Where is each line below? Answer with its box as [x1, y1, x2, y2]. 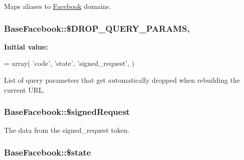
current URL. [4, 84, 45, 95]
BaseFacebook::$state [4, 146, 91, 158]
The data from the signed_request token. [4, 125, 130, 135]
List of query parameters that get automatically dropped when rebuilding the [4, 75, 240, 85]
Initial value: [4, 41, 48, 52]
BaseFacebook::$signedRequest [4, 106, 130, 118]
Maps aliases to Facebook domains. [4, 1, 111, 11]
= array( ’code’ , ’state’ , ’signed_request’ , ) [4, 58, 135, 68]
